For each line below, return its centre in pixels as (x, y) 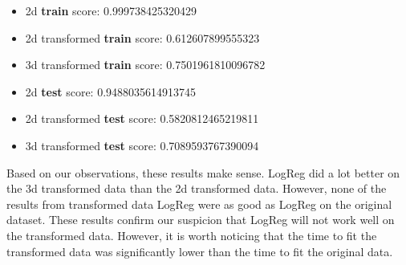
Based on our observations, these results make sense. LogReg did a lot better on (203, 172)
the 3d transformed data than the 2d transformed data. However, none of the (197, 188)
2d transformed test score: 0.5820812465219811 (142, 118)
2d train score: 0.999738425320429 (111, 10)
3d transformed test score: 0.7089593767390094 (142, 145)
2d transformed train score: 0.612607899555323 (142, 37)
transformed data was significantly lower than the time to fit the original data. (200, 251)
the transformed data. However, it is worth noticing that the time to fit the (192, 235)
